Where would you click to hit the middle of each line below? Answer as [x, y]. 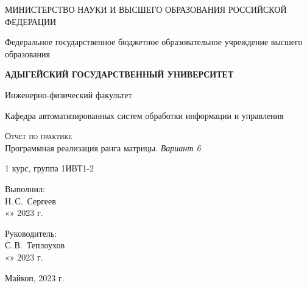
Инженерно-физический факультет [69, 94]
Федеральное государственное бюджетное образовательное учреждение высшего [154, 42]
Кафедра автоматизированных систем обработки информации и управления [144, 115]
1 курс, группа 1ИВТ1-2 [49, 168]
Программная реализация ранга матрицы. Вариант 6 [103, 147]
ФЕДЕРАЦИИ [31, 21]
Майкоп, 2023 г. [35, 277]
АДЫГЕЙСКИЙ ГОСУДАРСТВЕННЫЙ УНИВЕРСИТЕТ [119, 74]
